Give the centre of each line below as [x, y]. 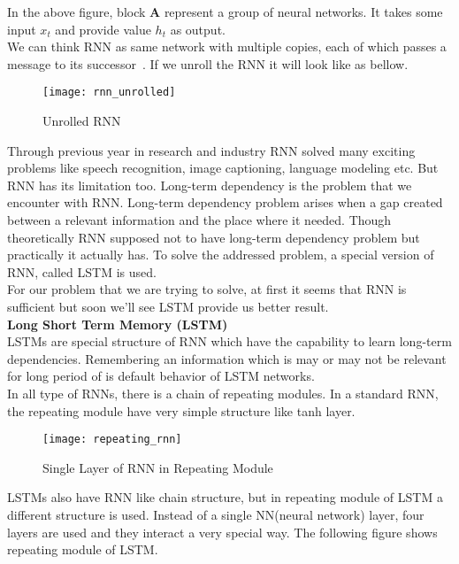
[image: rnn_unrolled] [109, 93]
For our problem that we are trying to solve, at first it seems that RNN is [207, 289]
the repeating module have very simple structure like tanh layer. [181, 410]
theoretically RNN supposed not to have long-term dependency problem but [214, 237]
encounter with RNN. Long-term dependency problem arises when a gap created [225, 202]
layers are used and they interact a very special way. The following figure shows [222, 532]
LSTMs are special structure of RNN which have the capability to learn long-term [229, 341]
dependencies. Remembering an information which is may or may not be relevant [227, 358]
